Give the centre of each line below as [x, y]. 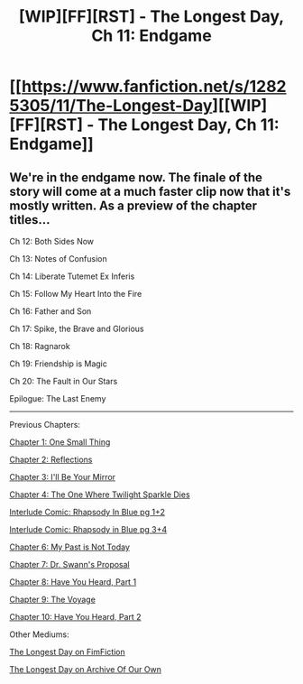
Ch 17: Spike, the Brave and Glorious [77, 328]
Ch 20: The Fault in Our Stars [64, 381]
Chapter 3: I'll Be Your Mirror [62, 477]
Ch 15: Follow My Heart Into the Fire [76, 294]
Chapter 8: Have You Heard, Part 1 [73, 582]
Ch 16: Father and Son [50, 311]
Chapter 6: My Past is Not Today [70, 547]
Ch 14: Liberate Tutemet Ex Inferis [72, 276]
